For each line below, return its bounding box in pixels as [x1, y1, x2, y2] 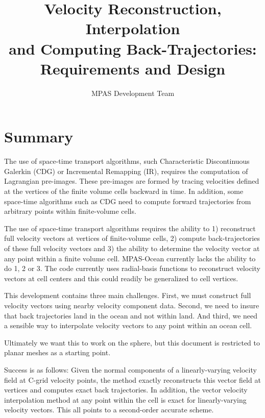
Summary [4, 126, 74, 147]
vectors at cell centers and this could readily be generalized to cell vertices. [4, 273, 238, 283]
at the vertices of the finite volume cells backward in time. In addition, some [4, 186, 244, 196]
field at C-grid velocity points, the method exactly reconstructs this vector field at [4, 374, 261, 385]
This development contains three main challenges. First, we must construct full [4, 290, 251, 301]
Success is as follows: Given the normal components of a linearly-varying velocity [4, 364, 257, 375]
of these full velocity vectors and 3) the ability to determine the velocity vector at [4, 242, 260, 253]
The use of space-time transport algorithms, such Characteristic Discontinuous [4, 156, 250, 166]
